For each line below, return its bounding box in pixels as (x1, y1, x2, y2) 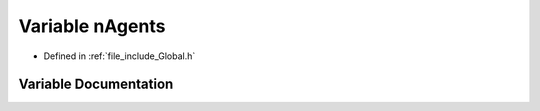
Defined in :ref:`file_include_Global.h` (43, 50, 196, 62)
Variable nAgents (18, 15, 166, 37)
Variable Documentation (18, 76, 174, 93)
